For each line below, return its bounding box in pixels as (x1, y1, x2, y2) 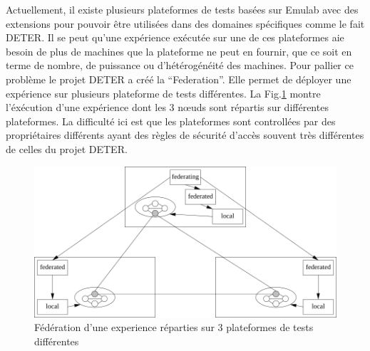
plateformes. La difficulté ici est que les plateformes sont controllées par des (6, 113, 336, 128)
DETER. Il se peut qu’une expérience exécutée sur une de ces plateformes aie (6, 30, 344, 45)
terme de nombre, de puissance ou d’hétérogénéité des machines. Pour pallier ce (6, 58, 354, 73)
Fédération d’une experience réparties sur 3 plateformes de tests (34, 320, 314, 335)
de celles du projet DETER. (6, 141, 128, 156)
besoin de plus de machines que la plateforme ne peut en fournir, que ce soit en (6, 43, 352, 58)
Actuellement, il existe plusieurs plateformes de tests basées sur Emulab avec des (6, 2, 359, 16)
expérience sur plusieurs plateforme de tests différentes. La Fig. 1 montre (6, 85, 321, 100)
